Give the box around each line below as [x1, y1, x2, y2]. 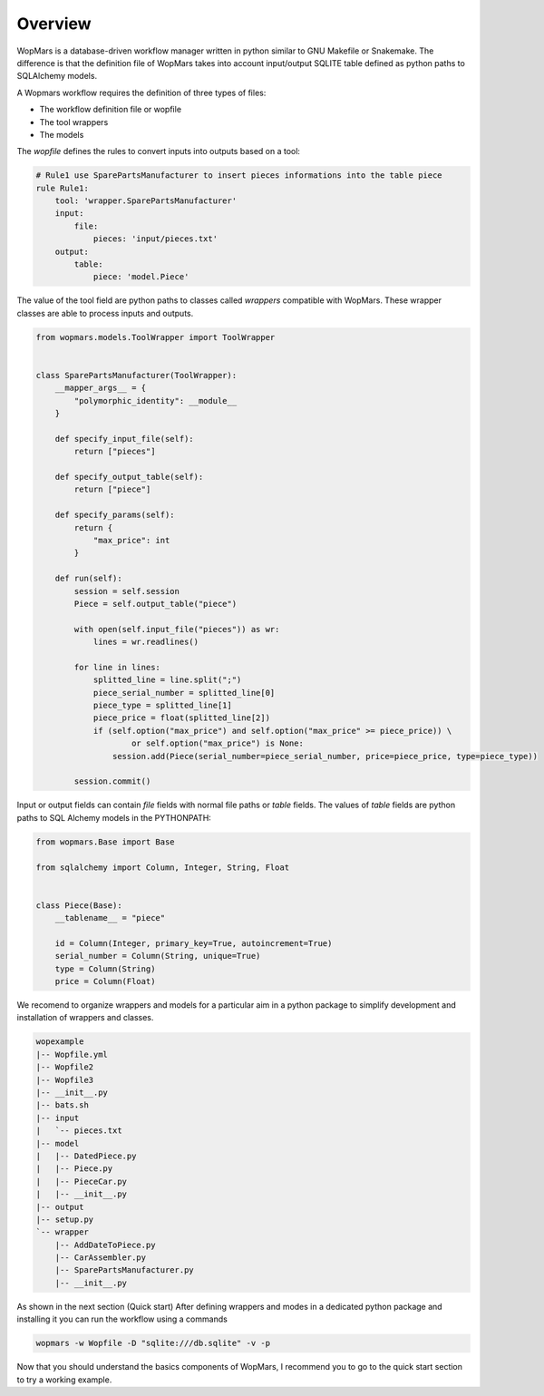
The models [39, 129, 84, 140]
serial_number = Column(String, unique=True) [54, 951, 261, 962]
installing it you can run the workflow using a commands [16, 1313, 228, 1324]
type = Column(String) [54, 963, 156, 974]
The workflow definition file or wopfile [39, 104, 181, 115]
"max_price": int [92, 535, 170, 545]
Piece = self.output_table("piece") [73, 599, 238, 609]
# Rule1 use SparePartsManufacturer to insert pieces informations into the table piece [35, 171, 443, 181]
